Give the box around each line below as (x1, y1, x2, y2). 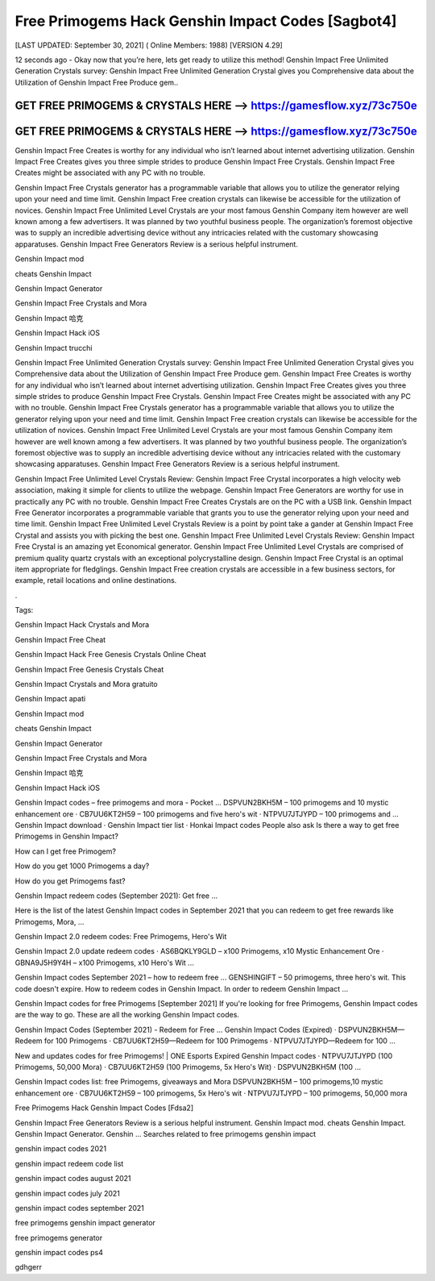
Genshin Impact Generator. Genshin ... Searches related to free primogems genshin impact (14, 1129, 317, 1138)
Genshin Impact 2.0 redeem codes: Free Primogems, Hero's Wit (14, 932, 227, 942)
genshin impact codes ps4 (14, 1248, 104, 1258)
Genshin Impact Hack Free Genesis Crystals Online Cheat (14, 650, 207, 659)
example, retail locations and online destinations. (14, 576, 177, 585)
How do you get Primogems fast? (14, 875, 126, 886)
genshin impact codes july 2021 (14, 1188, 121, 1198)
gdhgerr (14, 1262, 42, 1272)
